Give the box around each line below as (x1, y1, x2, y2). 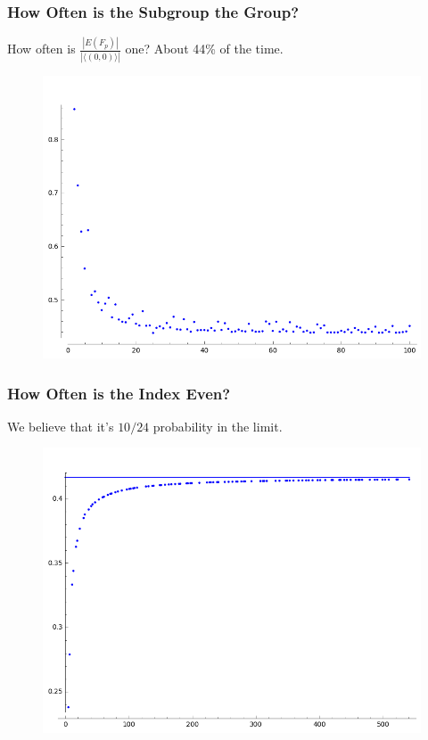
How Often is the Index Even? (7, 382, 231, 404)
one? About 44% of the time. (125, 39, 284, 58)
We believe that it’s (7, 416, 114, 435)
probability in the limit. (152, 416, 283, 435)
